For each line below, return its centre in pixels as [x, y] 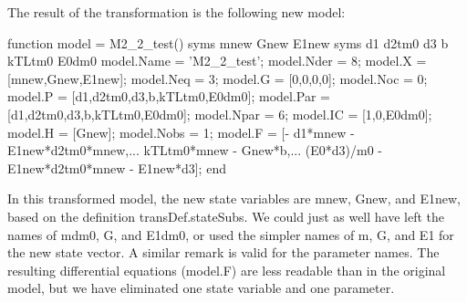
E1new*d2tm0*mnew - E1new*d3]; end [117, 167]
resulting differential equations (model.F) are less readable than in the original [227, 270]
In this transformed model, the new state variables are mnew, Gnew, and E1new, [234, 199]
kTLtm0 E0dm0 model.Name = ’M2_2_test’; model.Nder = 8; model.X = [217, 61]
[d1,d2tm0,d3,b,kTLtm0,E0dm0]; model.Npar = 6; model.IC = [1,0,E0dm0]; [220, 114]
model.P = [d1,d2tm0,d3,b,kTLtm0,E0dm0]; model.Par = [169, 96]
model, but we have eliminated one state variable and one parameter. [201, 288]
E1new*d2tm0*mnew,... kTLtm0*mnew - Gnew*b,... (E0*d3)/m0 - [195, 150]
